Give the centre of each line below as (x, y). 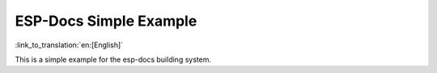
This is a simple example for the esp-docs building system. (113, 59)
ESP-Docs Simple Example (106, 21)
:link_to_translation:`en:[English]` (69, 45)
